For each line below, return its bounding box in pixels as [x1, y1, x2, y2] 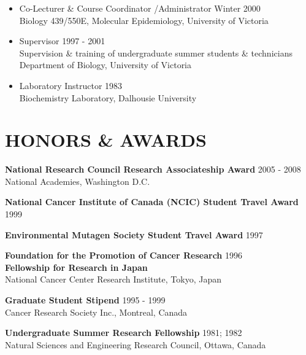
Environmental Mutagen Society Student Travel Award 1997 [5, 228, 263, 241]
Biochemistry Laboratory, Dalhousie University [19, 91, 197, 104]
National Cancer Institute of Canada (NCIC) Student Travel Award [5, 195, 299, 208]
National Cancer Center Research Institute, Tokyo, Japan [5, 273, 221, 286]
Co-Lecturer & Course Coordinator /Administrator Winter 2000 [19, 2, 261, 14]
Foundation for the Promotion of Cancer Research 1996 [5, 249, 242, 262]
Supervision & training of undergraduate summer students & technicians [19, 46, 293, 59]
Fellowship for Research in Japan [5, 260, 148, 273]
